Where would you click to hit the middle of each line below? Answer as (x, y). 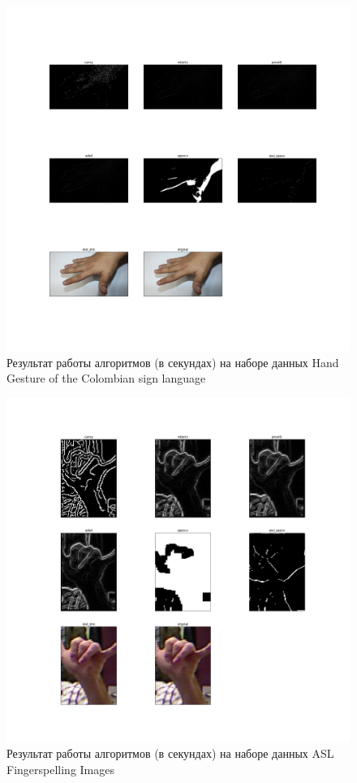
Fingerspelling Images (60, 769)
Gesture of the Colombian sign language (106, 378)
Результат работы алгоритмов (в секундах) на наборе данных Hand (173, 362)
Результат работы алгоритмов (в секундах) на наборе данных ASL (170, 753)
